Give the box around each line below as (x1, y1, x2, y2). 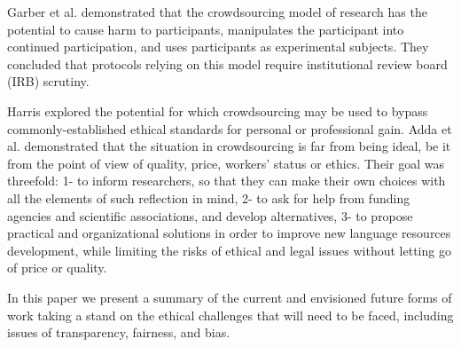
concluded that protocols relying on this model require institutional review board (7, 54, 448, 73)
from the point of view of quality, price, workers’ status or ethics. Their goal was (7, 154, 444, 172)
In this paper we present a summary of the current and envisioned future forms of (7, 288, 452, 306)
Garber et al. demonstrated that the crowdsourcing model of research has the (7, 3, 427, 20)
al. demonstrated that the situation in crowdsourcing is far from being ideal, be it (7, 137, 451, 155)
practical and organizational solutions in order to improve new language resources (7, 224, 451, 242)
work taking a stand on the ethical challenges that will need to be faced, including (7, 305, 454, 324)
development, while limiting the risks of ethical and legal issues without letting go (7, 241, 451, 259)
